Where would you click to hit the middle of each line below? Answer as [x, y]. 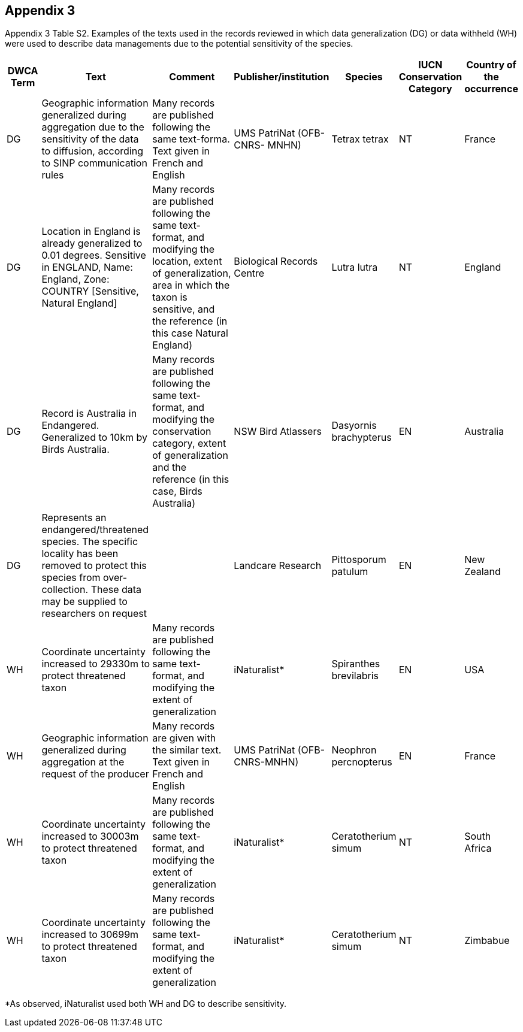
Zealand [483, 572]
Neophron [354, 750]
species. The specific [90, 542]
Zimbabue [487, 941]
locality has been [80, 554]
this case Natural [190, 333]
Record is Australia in [89, 414]
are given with [184, 738]
